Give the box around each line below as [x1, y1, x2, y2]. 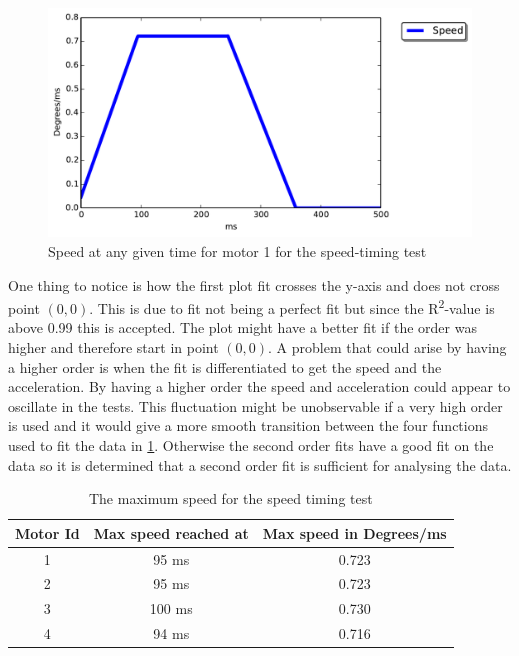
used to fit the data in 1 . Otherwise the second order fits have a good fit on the [8, 434, 494, 455]
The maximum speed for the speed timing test [88, 488, 373, 509]
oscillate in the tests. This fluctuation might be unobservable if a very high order [8, 395, 503, 416]
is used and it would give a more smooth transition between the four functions [8, 415, 489, 436]
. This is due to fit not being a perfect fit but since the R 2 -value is [89, 295, 495, 318]
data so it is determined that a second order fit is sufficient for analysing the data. [8, 454, 512, 475]
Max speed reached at [93, 522, 249, 543]
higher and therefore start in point [8, 337, 219, 358]
